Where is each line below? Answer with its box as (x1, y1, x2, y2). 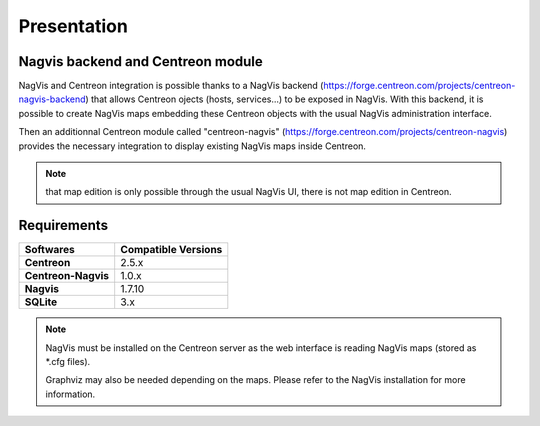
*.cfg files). (45, 356, 91, 368)
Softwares (24, 243, 75, 257)
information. (45, 388, 96, 400)
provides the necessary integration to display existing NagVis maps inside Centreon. (18, 140, 367, 152)
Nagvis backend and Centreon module (18, 53, 264, 70)
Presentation (18, 15, 129, 37)
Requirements (18, 217, 109, 234)
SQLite (24, 295, 58, 309)
